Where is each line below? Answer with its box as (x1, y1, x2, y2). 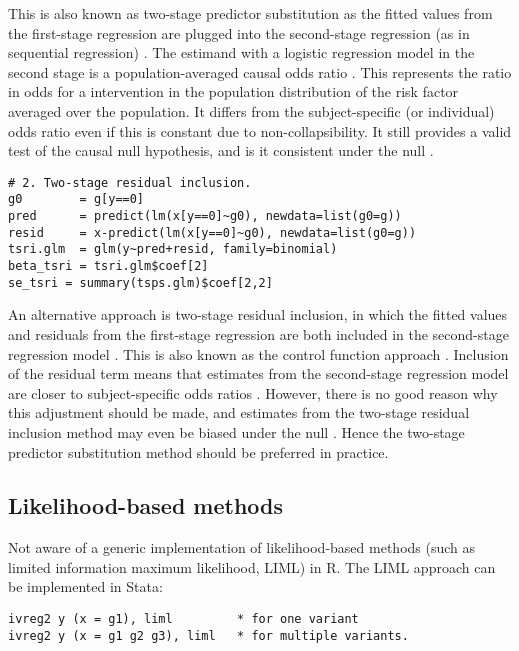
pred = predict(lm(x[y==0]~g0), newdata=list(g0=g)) (8, 209, 402, 224)
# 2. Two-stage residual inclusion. (8, 175, 252, 190)
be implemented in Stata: (8, 576, 163, 597)
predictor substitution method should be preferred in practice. (8, 441, 389, 462)
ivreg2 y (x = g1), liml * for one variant (8, 612, 359, 627)
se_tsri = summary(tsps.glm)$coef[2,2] (8, 275, 273, 290)
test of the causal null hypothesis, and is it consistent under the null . (8, 140, 434, 161)
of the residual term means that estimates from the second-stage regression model (8, 363, 509, 384)
